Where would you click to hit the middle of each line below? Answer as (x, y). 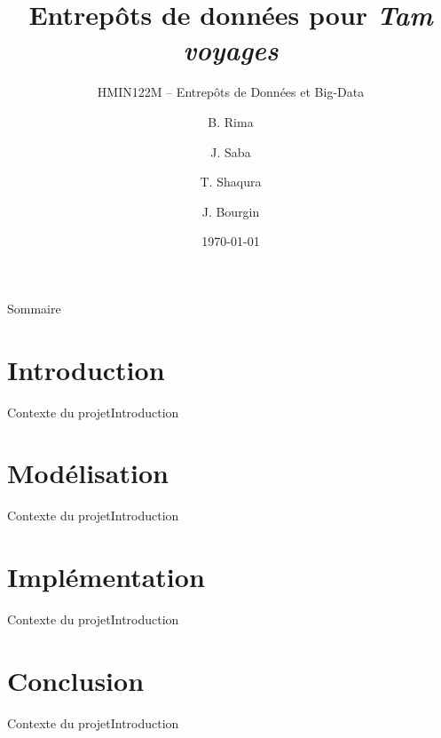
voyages (231, 50)
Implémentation (106, 577)
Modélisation (88, 473)
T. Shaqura (231, 182)
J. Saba (231, 151)
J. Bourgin (231, 211)
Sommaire (34, 308)
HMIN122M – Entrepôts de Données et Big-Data (231, 92)
